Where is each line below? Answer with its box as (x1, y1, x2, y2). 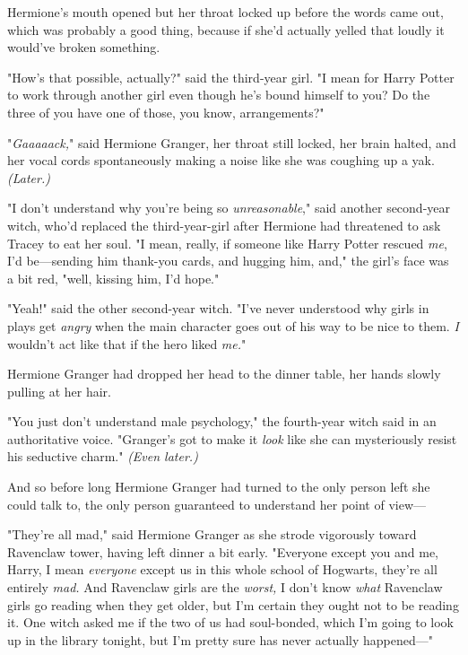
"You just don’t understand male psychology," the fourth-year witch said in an (7, 412, 437, 431)
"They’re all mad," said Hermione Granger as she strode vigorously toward (7, 525, 417, 544)
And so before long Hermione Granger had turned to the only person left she (7, 477, 430, 496)
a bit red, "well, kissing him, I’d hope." (7, 268, 220, 287)
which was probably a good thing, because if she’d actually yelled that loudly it (7, 20, 445, 39)
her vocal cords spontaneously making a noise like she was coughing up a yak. (7, 151, 435, 170)
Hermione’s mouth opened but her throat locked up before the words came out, (7, 3, 444, 21)
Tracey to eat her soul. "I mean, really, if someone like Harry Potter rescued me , (7, 233, 447, 252)
